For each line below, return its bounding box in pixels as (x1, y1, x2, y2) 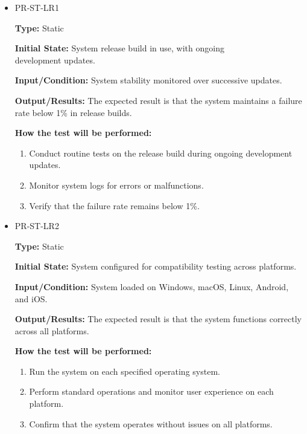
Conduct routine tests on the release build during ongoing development (29, 146, 293, 159)
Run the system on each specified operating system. (29, 364, 220, 377)
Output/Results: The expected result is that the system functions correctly (14, 313, 302, 325)
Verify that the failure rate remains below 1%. (29, 199, 200, 212)
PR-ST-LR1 (14, 1, 59, 13)
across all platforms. (14, 324, 89, 337)
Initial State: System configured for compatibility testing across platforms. (14, 260, 297, 273)
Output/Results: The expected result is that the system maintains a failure (14, 94, 302, 106)
